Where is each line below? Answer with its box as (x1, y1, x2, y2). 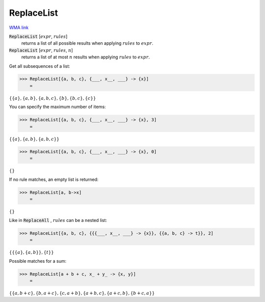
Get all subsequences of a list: (9, 63, 71, 69)
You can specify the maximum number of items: (9, 104, 106, 110)
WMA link (9, 25, 29, 30)
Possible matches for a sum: (9, 258, 66, 264)
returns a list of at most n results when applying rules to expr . (21, 54, 150, 60)
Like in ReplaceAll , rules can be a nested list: (9, 217, 107, 223)
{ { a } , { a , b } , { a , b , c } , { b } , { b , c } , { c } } (9, 95, 96, 101)
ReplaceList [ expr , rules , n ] (9, 47, 73, 53)
